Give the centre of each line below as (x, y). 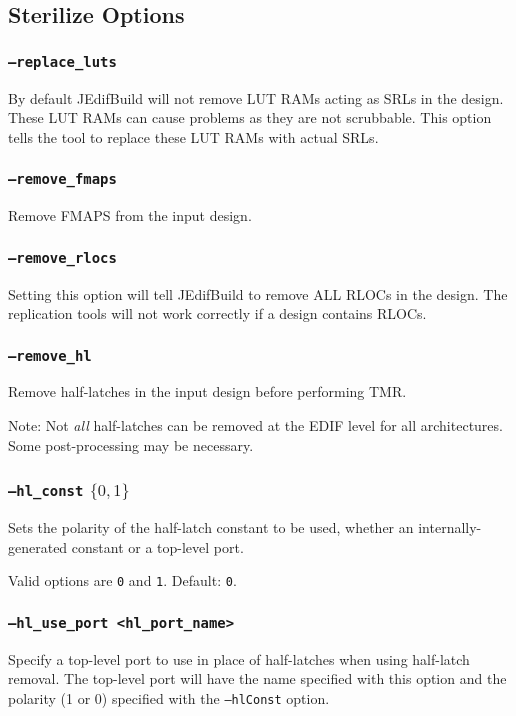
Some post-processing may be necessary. (131, 444)
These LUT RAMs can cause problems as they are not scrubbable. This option (250, 117)
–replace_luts (62, 61)
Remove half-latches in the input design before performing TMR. (207, 391)
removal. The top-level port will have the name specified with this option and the (257, 678)
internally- (450, 527)
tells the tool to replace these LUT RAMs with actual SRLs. (193, 136)
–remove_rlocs (62, 257)
